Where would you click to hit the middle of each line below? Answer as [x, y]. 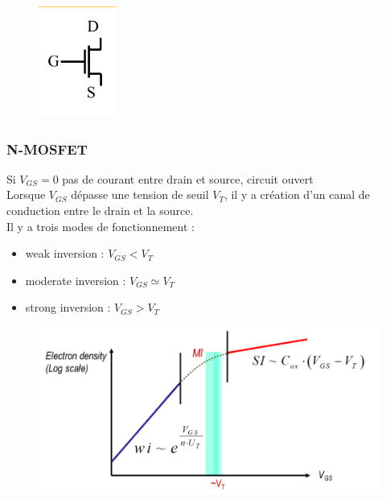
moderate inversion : [76, 280]
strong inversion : [68, 307]
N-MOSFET [47, 149]
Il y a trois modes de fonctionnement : [101, 226]
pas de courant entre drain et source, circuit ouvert [188, 178]
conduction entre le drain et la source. [100, 210]
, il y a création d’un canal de [297, 194]
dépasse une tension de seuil [140, 194]
